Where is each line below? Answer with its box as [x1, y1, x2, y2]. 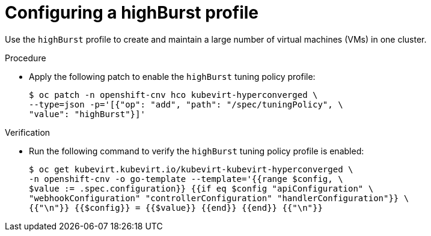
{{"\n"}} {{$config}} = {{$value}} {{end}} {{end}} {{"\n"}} [29, 202, 323, 213]
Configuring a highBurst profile [5, 2, 258, 23]
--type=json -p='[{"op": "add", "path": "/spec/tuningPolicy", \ [29, 99, 343, 109]
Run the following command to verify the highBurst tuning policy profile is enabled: [29, 145, 364, 156]
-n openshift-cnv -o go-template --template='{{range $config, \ [29, 174, 343, 184]
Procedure [5, 52, 46, 63]
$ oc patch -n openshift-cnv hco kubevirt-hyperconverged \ [29, 89, 318, 100]
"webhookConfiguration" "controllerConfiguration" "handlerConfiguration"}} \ [29, 193, 409, 203]
